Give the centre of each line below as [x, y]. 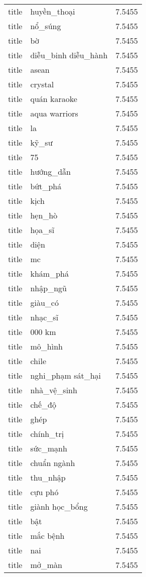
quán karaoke [54, 99]
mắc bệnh [47, 536]
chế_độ [43, 405]
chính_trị [47, 434]
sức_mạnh [49, 448]
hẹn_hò [44, 215]
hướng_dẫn [50, 171]
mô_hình [46, 346]
